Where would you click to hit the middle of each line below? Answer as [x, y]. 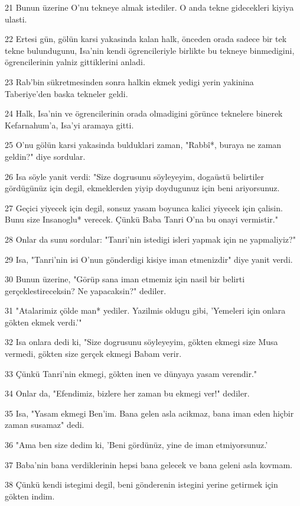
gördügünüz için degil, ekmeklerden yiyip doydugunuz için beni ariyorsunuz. [142, 188]
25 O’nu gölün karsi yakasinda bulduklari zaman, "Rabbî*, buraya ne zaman [143, 145]
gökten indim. [30, 496]
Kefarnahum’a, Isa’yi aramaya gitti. [69, 125]
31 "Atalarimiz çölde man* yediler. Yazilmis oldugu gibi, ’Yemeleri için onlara [145, 310]
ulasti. [16, 19]
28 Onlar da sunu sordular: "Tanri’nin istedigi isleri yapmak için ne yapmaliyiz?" [150, 239]
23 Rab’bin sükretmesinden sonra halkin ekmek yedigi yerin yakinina [129, 81]
